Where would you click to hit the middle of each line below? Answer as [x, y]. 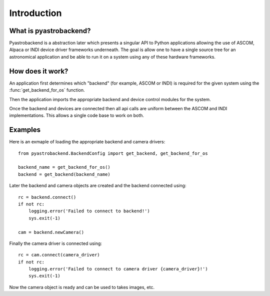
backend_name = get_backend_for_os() [64, 167]
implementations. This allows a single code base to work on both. [77, 116]
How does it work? [39, 71]
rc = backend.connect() [47, 197]
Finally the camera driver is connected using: [56, 243]
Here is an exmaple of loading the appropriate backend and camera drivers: [87, 142]
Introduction [35, 13]
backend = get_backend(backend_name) [64, 174]
